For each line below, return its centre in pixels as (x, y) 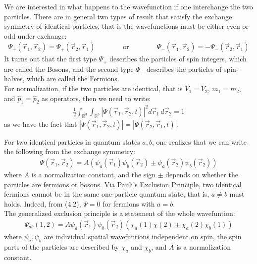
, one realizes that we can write (199, 141)
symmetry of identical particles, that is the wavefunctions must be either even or (127, 26)
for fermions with (129, 203)
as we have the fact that (41, 124)
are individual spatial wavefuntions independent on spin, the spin (143, 236)
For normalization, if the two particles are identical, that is (93, 88)
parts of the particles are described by (62, 246)
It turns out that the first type (50, 59)
